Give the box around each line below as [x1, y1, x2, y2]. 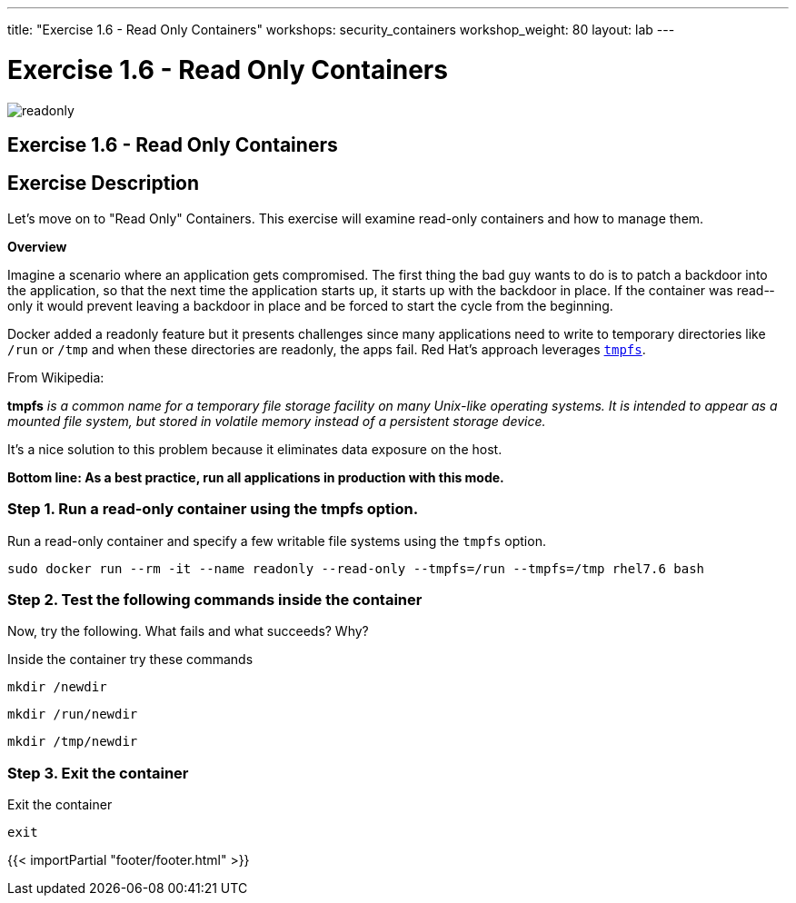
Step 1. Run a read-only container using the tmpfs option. [7, 500, 419, 519]
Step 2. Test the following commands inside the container [7, 590, 423, 609]
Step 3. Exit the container [7, 763, 189, 782]
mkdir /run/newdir [7, 707, 138, 722]
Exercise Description [7, 172, 200, 195]
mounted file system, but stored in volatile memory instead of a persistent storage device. [7, 412, 546, 429]
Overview [7, 238, 67, 254]
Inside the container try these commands [7, 651, 254, 668]
